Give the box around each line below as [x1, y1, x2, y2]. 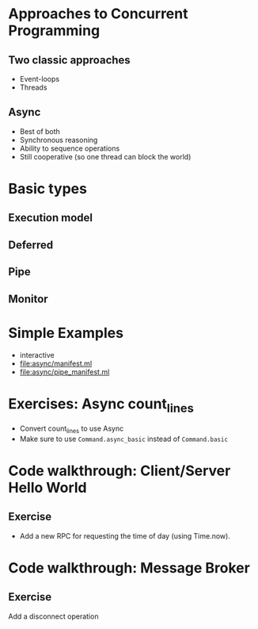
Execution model [8, 211, 93, 224]
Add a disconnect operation [8, 612, 99, 621]
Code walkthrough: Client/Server [8, 462, 231, 480]
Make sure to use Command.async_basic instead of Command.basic [19, 434, 228, 443]
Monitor [8, 292, 49, 305]
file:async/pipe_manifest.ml [19, 366, 110, 377]
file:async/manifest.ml [19, 359, 93, 368]
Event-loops [19, 75, 60, 83]
